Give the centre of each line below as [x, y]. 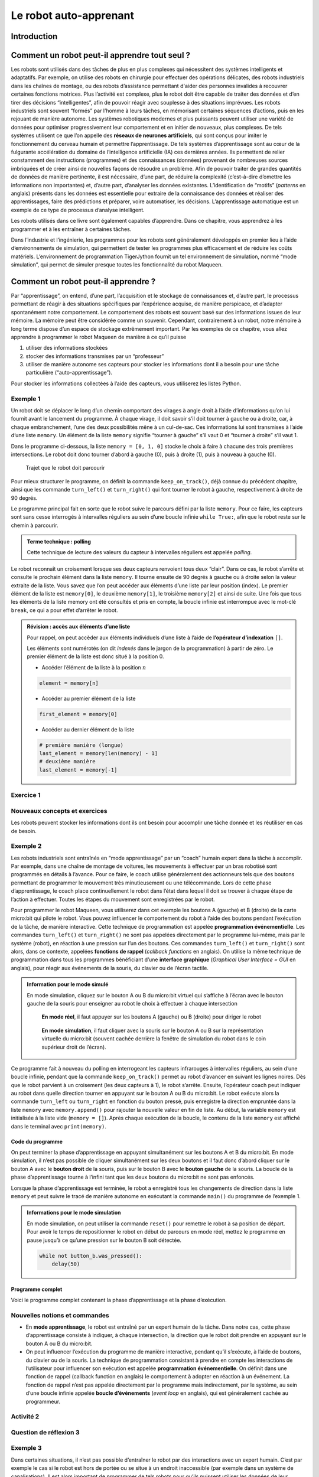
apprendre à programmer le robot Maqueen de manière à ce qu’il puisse [99, 337]
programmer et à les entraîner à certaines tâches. [71, 229]
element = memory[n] [69, 683]
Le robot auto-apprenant [73, 15]
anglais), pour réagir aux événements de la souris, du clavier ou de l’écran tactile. [110, 968]
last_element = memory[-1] [78, 770]
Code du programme [37, 1141]
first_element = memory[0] [78, 714]
